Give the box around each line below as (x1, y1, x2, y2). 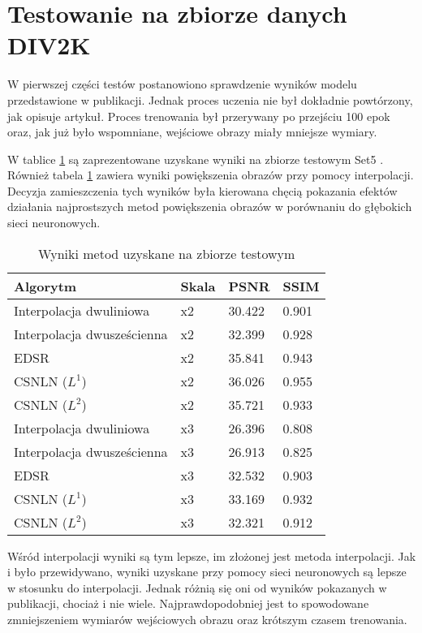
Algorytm (14, 276, 77, 295)
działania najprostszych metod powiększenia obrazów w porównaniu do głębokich (7, 198, 412, 215)
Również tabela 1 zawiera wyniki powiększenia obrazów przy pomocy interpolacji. (7, 166, 414, 183)
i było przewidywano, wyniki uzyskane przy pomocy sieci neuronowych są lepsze (7, 563, 407, 580)
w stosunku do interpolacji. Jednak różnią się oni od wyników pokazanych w (7, 579, 387, 596)
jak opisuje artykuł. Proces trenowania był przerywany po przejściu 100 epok (7, 107, 390, 124)
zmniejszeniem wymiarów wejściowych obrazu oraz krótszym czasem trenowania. (7, 611, 407, 628)
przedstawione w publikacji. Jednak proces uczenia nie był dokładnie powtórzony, (7, 91, 413, 108)
